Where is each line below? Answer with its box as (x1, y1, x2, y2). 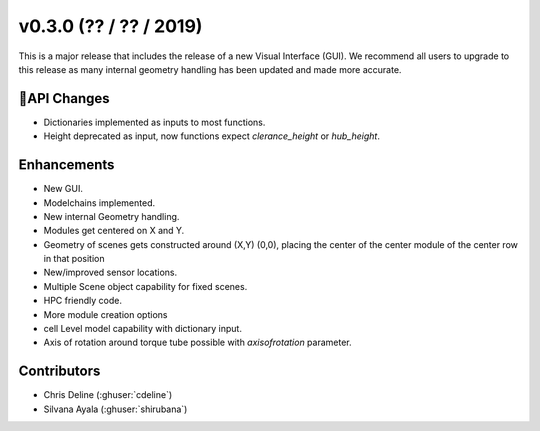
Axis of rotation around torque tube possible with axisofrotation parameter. (43, 336, 352, 349)
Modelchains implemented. (43, 196, 155, 209)
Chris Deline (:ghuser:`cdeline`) (43, 389, 173, 401)
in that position (43, 253, 105, 265)
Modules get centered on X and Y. (43, 225, 185, 237)
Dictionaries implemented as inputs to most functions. (43, 116, 266, 128)
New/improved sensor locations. (43, 266, 178, 279)
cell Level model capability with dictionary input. (43, 323, 242, 335)
